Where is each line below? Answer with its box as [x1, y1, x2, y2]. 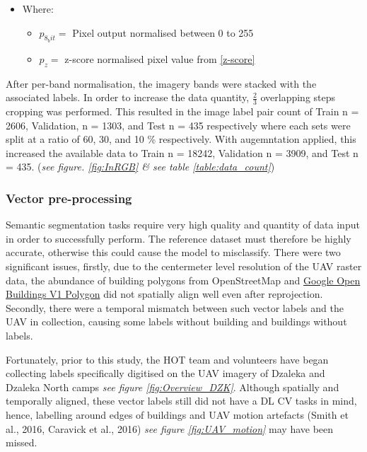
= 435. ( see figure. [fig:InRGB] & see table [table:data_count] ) [6, 159, 275, 174]
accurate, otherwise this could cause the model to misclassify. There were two [6, 245, 341, 260]
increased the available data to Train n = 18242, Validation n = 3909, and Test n [6, 145, 359, 160]
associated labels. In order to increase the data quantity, [6, 90, 250, 105]
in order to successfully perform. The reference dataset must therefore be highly [6, 231, 351, 245]
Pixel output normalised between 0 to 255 [72, 25, 254, 40]
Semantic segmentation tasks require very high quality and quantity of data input [6, 217, 360, 232]
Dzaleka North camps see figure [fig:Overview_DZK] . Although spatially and [6, 379, 339, 394]
